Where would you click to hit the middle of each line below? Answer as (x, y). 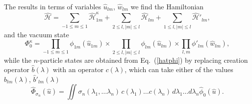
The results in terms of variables (52, 6)
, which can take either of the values (179, 69)
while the (18, 60)
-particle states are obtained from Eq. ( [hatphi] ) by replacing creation (143, 60)
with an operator (78, 69)
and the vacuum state (37, 34)
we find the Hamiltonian (167, 6)
